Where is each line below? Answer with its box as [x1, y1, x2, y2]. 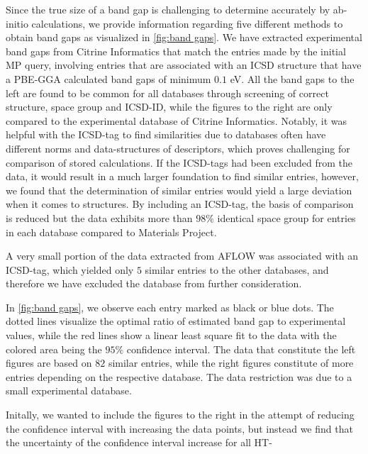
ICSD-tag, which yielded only [6, 262, 134, 277]
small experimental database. [6, 383, 132, 398]
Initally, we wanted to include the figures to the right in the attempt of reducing [6, 407, 355, 422]
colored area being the [6, 341, 102, 356]
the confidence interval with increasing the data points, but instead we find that [6, 421, 353, 436]
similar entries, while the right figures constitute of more [108, 355, 354, 370]
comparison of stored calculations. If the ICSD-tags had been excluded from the [6, 155, 353, 170]
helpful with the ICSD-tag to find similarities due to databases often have [6, 127, 326, 142]
